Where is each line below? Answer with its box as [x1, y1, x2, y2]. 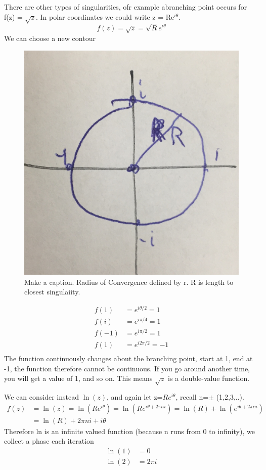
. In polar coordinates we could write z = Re [35, 11, 174, 22]
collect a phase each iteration [4, 436, 94, 446]
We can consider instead [4, 392, 79, 402]
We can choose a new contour [4, 32, 96, 43]
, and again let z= [107, 392, 163, 402]
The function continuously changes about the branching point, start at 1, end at [4, 353, 253, 364]
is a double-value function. [168, 373, 250, 383]
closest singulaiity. [24, 286, 80, 297]
